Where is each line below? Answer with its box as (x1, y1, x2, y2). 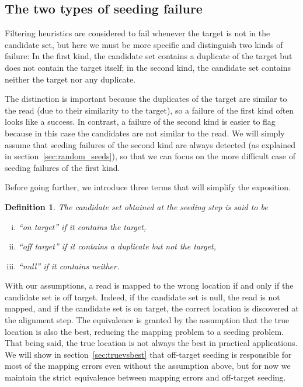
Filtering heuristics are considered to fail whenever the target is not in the (5, 27, 270, 39)
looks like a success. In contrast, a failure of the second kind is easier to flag (5, 115, 276, 128)
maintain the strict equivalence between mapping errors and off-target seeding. (5, 371, 286, 383)
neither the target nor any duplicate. (5, 73, 136, 85)
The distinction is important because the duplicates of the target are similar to (5, 93, 287, 105)
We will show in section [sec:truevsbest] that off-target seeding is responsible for (5, 348, 292, 360)
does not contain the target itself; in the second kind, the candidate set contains (5, 61, 291, 73)
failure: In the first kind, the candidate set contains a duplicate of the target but (5, 50, 292, 62)
